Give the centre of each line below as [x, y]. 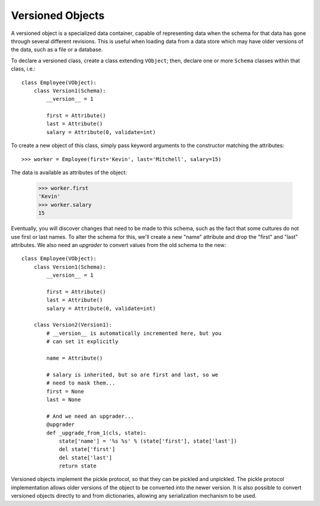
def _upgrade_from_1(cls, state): [97, 433]
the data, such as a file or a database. [57, 50]
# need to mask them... [81, 383]
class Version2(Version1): [73, 325]
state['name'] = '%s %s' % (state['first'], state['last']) [148, 441]
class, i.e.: [23, 69]
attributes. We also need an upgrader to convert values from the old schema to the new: [119, 245]
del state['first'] [87, 449]
